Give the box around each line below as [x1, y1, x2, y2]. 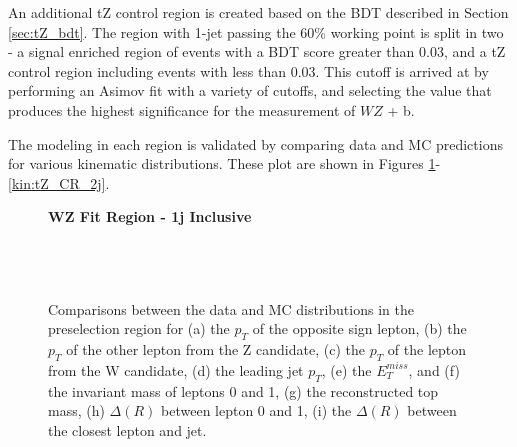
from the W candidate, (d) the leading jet [48, 359, 304, 380]
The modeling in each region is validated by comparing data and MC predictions [8, 133, 503, 154]
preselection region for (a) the [48, 318, 230, 339]
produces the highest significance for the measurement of [8, 99, 356, 120]
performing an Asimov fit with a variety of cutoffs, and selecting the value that [8, 80, 492, 101]
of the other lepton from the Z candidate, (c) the [66, 339, 365, 360]
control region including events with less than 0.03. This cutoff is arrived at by [8, 60, 489, 81]
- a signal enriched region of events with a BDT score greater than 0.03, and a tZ [8, 41, 506, 62]
